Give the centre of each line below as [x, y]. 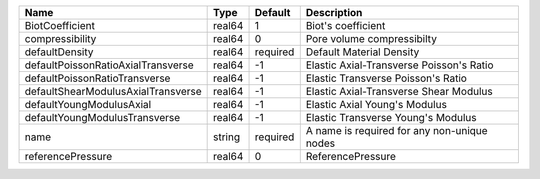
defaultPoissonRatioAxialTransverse [109, 65]
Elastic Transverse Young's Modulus [391, 117]
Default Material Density [362, 52]
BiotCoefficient [59, 25]
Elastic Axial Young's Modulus [376, 104]
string [226, 137]
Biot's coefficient [345, 25]
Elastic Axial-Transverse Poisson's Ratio [399, 65]
